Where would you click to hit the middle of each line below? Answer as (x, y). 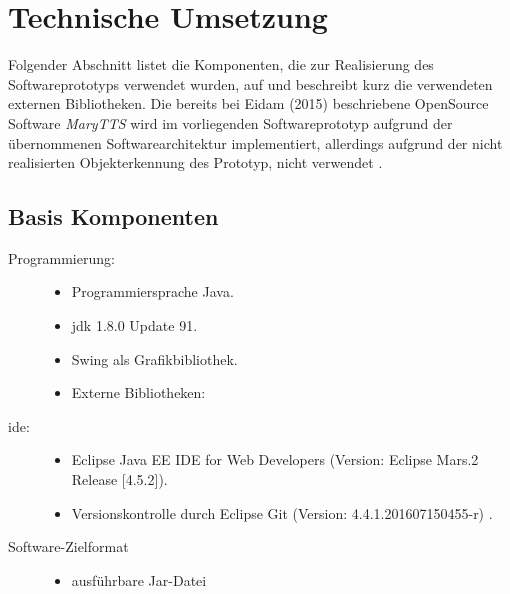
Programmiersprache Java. (152, 291)
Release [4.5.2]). (119, 479)
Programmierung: (61, 257)
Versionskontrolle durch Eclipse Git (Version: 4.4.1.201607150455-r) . (282, 512)
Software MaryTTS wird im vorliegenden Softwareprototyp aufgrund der (230, 122)
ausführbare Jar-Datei (139, 579)
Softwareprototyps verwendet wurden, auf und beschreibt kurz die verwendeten (250, 83)
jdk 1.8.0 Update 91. (134, 325)
